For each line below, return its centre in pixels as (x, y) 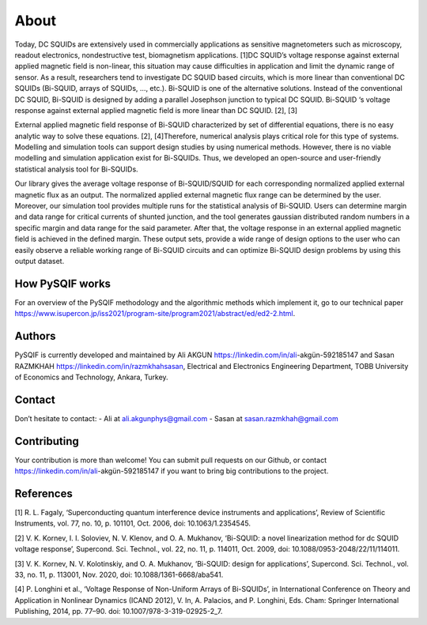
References (43, 493)
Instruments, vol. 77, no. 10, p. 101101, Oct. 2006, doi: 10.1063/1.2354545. (132, 523)
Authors (35, 336)
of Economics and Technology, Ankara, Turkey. (92, 377)
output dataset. (40, 261)
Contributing (47, 441)
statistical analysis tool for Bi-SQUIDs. (76, 169)
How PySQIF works (62, 283)
